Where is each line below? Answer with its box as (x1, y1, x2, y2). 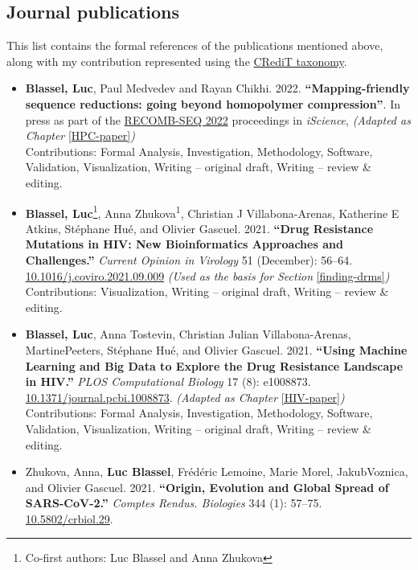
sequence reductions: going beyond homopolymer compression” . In (25, 95, 401, 112)
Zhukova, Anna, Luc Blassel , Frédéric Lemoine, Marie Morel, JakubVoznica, (25, 463, 408, 480)
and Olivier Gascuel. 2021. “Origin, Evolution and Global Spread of (25, 478, 389, 495)
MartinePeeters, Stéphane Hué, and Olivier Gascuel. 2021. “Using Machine (25, 341, 408, 358)
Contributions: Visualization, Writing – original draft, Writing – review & (25, 283, 389, 300)
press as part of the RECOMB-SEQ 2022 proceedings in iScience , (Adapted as (25, 111, 411, 128)
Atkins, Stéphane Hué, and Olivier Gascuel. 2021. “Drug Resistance (25, 219, 374, 236)
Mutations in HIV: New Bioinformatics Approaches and (25, 236, 343, 252)
